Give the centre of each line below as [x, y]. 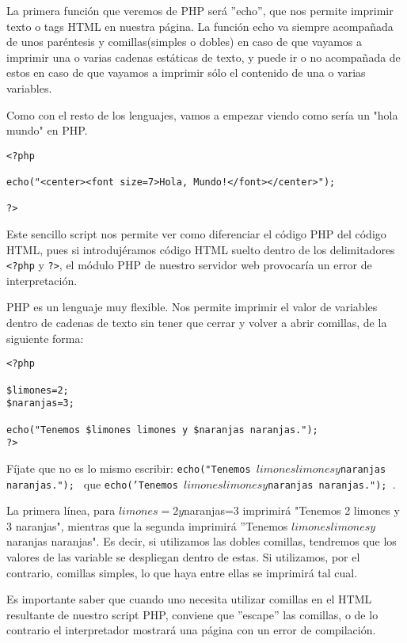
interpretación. [42, 280]
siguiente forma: [45, 338]
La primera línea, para [61, 510]
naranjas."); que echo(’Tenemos [92, 483]
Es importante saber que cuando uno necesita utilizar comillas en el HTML [189, 599]
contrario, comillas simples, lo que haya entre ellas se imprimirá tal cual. [182, 572]
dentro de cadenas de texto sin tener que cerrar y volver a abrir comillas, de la [197, 323]
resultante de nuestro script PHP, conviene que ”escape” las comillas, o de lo [192, 614]
